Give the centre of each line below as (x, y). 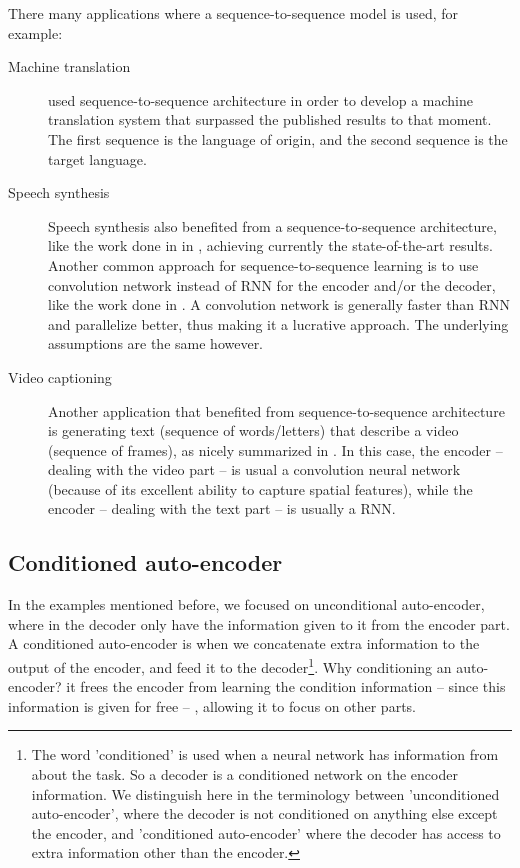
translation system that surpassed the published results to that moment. (270, 119)
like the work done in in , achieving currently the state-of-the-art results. (270, 245)
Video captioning (60, 376)
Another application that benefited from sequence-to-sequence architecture (276, 410)
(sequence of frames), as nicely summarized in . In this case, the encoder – (275, 449)
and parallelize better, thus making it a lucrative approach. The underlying (278, 323)
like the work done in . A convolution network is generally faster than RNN (279, 304)
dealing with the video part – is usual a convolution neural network (254, 469)
